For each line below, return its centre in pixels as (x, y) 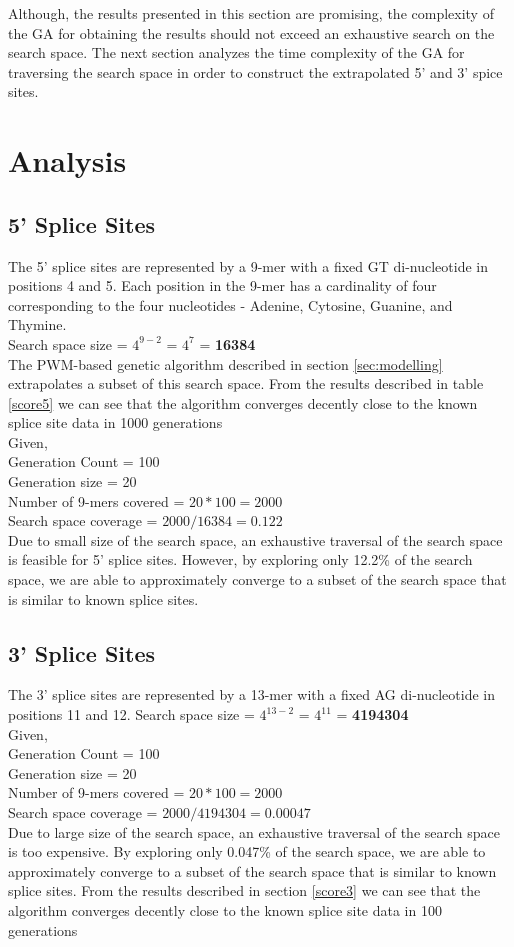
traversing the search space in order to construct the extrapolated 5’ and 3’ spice (255, 71)
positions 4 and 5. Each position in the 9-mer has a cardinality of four (222, 285)
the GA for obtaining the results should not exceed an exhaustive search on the (251, 32)
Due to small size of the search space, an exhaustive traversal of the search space (255, 539)
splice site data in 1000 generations (115, 422)
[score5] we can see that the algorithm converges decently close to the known (243, 402)
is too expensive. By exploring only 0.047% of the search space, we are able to (247, 851)
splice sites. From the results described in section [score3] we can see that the (244, 890)
